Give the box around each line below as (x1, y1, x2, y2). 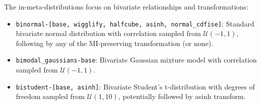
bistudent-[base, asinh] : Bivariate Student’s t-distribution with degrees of (16, 81, 255, 91)
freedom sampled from (16, 91, 85, 101)
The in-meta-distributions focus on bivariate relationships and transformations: (4, 1, 248, 11)
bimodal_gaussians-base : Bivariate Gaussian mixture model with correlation (16, 54, 257, 65)
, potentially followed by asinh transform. (118, 91, 246, 101)
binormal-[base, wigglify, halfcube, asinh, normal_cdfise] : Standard (16, 18, 254, 28)
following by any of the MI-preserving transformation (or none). (16, 37, 214, 48)
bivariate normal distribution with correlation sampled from (16, 28, 201, 38)
